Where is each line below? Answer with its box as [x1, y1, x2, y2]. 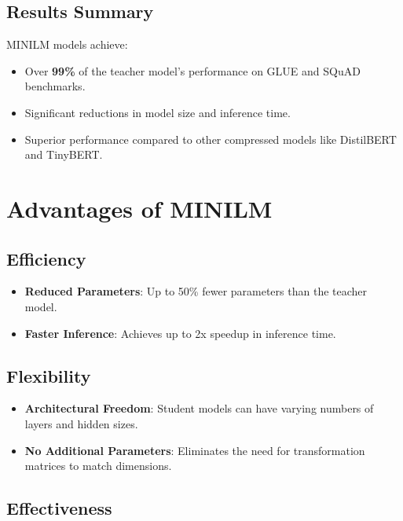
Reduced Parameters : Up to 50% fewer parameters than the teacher [24, 283, 368, 299]
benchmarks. [24, 78, 86, 94]
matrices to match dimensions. [24, 457, 172, 474]
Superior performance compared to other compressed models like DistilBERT [24, 130, 397, 147]
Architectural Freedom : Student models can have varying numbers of [24, 400, 374, 416]
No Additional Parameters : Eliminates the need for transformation [24, 442, 365, 458]
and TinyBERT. [24, 146, 103, 163]
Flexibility [6, 363, 91, 387]
